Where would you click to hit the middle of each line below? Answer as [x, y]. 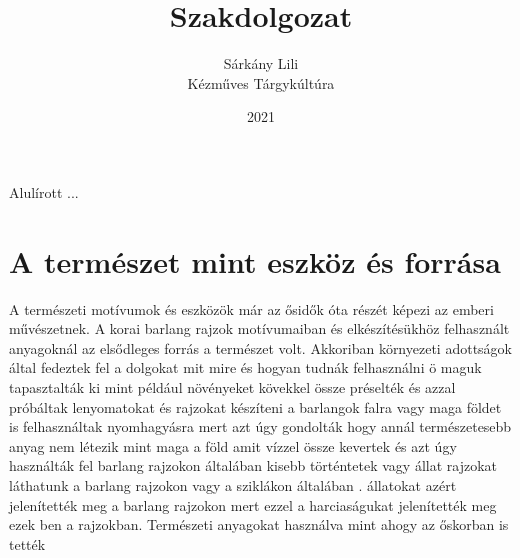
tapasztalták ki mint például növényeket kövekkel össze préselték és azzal [232, 387]
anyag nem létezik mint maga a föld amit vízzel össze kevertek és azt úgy [233, 445]
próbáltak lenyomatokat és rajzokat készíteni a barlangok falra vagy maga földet [255, 406]
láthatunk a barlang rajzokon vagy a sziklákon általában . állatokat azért [233, 484]
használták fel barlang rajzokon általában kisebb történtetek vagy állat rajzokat [253, 465]
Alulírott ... [44, 191]
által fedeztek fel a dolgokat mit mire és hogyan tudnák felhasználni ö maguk [245, 367]
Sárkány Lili [261, 63]
